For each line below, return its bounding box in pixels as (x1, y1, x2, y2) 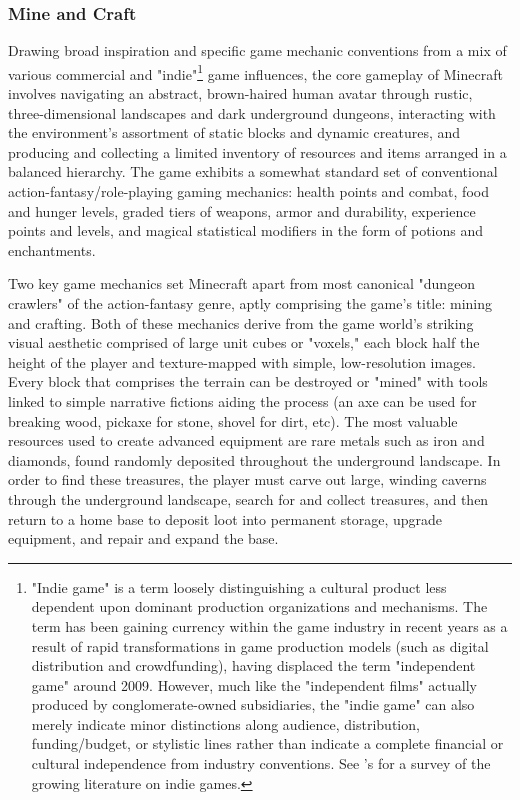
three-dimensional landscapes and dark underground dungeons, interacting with (8, 102, 496, 123)
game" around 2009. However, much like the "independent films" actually (31, 674, 477, 695)
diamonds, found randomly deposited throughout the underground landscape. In (8, 449, 501, 470)
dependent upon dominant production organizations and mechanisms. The (31, 596, 488, 617)
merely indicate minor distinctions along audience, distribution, (31, 713, 420, 734)
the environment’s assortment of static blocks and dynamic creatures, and (8, 122, 461, 143)
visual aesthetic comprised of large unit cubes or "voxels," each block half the (8, 332, 480, 353)
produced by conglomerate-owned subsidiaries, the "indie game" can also (31, 694, 475, 715)
